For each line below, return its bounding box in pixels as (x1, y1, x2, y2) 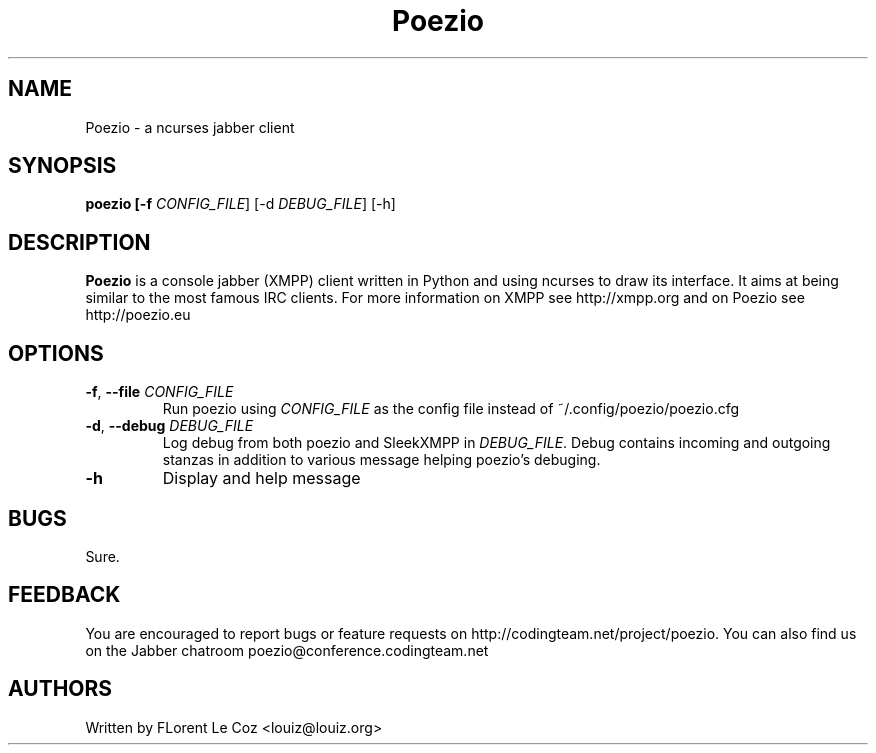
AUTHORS (8, 676, 113, 702)
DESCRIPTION (8, 229, 151, 255)
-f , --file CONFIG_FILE (85, 383, 234, 401)
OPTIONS (8, 340, 104, 366)
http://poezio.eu (85, 306, 191, 324)
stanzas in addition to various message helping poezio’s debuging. (162, 451, 601, 469)
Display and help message (162, 468, 361, 489)
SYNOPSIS (8, 153, 117, 179)
